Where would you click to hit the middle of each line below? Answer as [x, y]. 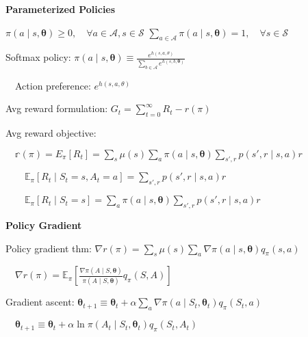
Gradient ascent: [40, 302]
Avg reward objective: [51, 133]
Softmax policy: [38, 57]
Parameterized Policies [61, 9]
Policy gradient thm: [49, 248]
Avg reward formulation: [57, 108]
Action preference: [53, 85]
